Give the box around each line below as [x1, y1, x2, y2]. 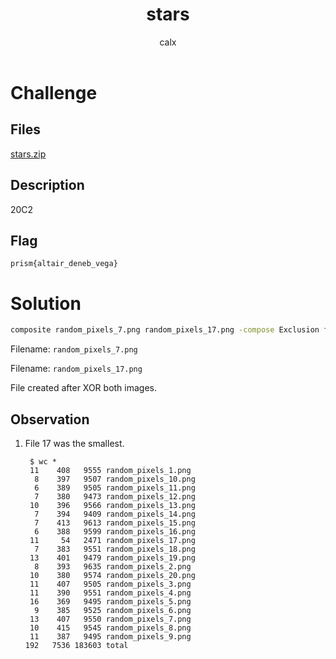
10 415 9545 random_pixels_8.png [29, 623, 192, 633]
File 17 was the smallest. [24, 438, 125, 449]
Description [10, 177, 85, 194]
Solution [10, 292, 82, 315]
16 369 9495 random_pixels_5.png [29, 597, 192, 607]
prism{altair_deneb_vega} [10, 259, 118, 269]
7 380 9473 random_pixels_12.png [34, 492, 196, 502]
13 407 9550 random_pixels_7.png [29, 614, 192, 624]
